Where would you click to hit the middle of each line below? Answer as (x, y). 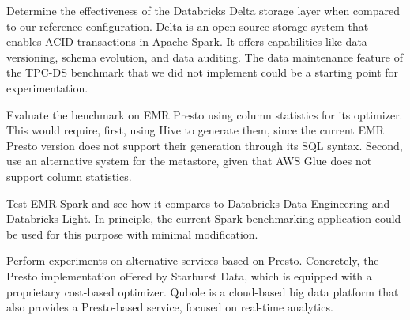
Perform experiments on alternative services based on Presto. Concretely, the (193, 260)
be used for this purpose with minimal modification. (132, 233)
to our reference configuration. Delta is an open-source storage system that (188, 26)
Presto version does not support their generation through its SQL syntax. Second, (205, 145)
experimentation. (47, 87)
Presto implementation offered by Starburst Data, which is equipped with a (189, 275)
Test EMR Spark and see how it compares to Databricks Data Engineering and (198, 203)
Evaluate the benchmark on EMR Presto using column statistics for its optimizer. (205, 114)
